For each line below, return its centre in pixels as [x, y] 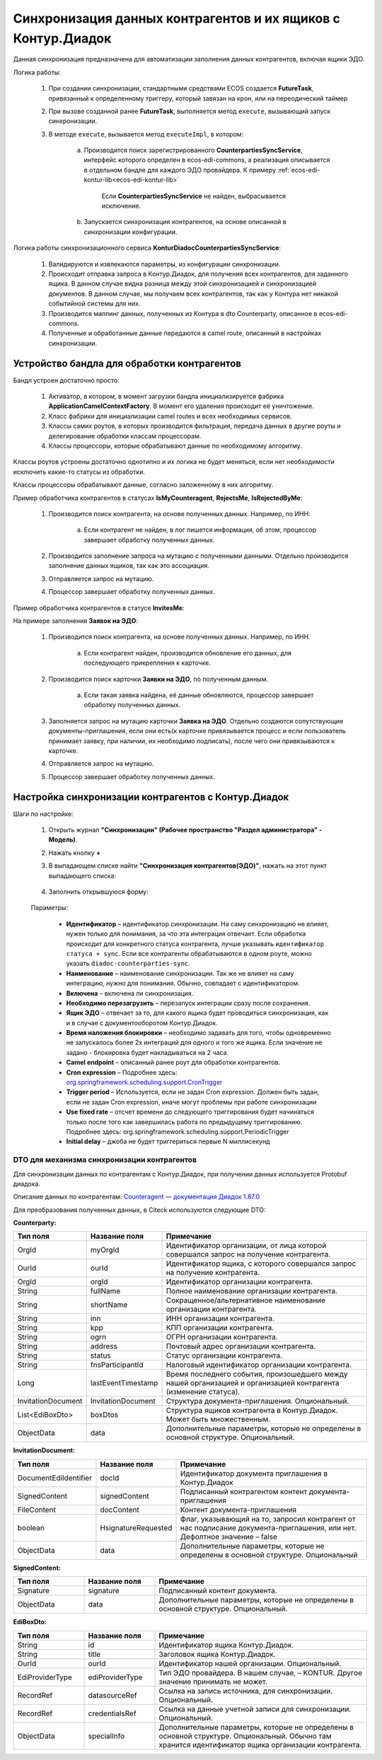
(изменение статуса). [203, 1392]
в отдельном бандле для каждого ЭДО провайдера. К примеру [180, 170]
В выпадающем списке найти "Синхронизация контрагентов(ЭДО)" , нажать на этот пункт [188, 866]
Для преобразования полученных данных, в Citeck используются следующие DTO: [139, 1210]
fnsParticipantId [117, 1365]
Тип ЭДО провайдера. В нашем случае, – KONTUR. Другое [261, 1672]
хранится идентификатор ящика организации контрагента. [260, 1744]
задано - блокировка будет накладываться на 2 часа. [147, 1052]
